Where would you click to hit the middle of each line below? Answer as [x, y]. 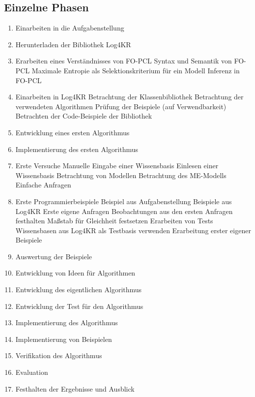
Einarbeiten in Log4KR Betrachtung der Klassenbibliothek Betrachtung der [129, 97]
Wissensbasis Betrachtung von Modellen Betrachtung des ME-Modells [121, 175]
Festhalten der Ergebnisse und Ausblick [75, 388]
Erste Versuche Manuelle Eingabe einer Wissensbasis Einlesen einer [117, 166]
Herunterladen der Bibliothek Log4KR [73, 44]
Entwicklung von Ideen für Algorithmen [75, 273]
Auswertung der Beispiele [54, 256]
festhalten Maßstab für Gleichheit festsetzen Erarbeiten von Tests [114, 221]
